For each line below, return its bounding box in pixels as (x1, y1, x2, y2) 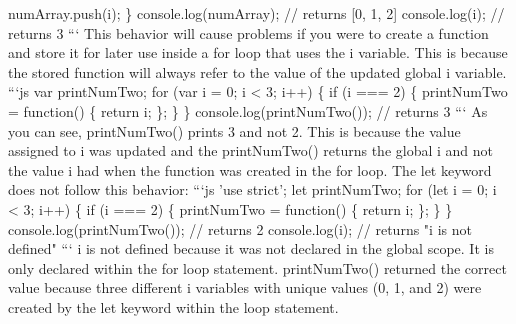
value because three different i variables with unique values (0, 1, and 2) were (8, 277, 482, 298)
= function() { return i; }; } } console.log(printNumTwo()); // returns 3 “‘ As (8, 100, 488, 121)
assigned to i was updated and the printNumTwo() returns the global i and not (8, 140, 494, 161)
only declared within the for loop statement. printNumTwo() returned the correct (8, 257, 507, 278)
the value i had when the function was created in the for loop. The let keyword (8, 159, 492, 180)
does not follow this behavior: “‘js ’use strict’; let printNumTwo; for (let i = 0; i (8, 179, 497, 200)
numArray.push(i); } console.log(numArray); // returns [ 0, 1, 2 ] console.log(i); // (8, 3, 505, 23)
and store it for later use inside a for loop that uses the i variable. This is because (8, 42, 508, 63)
